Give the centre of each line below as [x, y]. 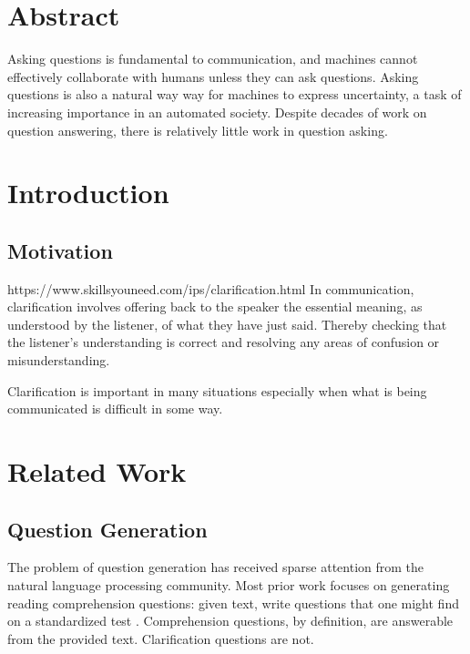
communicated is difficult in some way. [115, 409]
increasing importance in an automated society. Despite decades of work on [217, 112]
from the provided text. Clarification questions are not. [161, 638]
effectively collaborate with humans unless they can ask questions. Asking [213, 76]
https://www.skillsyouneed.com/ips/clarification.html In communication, [211, 288]
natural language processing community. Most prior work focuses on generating [229, 585]
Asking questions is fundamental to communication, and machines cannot [213, 59]
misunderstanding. [59, 360]
